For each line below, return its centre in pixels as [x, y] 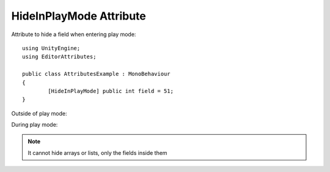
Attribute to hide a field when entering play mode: [74, 34]
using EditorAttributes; [59, 57]
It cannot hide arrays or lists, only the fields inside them [97, 152]
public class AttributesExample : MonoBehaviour [96, 74]
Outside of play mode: [39, 113]
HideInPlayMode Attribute [79, 16]
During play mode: [35, 125]
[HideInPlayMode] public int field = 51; [111, 91]
